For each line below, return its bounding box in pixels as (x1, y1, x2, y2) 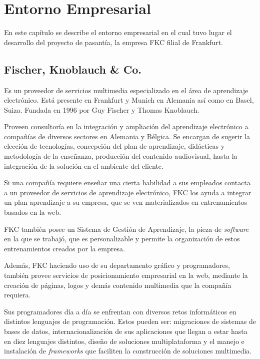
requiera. (4, 289, 31, 300)
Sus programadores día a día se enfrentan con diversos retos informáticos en (4, 306, 236, 316)
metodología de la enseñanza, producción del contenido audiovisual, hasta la (4, 151, 237, 161)
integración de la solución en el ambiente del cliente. (4, 160, 163, 171)
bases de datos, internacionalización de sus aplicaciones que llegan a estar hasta (4, 325, 247, 336)
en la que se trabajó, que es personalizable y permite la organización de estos (4, 233, 240, 244)
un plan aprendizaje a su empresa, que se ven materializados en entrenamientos (4, 197, 247, 207)
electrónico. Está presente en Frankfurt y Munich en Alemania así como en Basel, (4, 95, 254, 105)
